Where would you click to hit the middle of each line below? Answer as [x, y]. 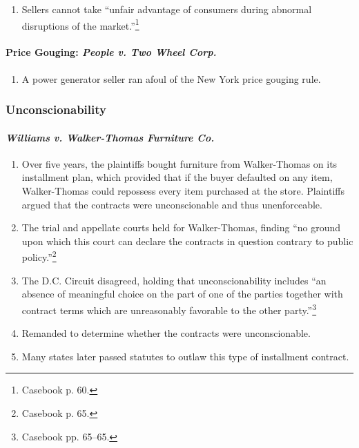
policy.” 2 [39, 256]
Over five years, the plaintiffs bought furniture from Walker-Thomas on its [179, 163]
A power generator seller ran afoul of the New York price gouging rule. [171, 78]
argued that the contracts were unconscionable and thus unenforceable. [172, 204]
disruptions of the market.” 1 [80, 24]
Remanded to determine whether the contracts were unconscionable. [166, 333]
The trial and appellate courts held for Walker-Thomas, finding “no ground [181, 227]
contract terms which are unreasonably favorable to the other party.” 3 [169, 309]
